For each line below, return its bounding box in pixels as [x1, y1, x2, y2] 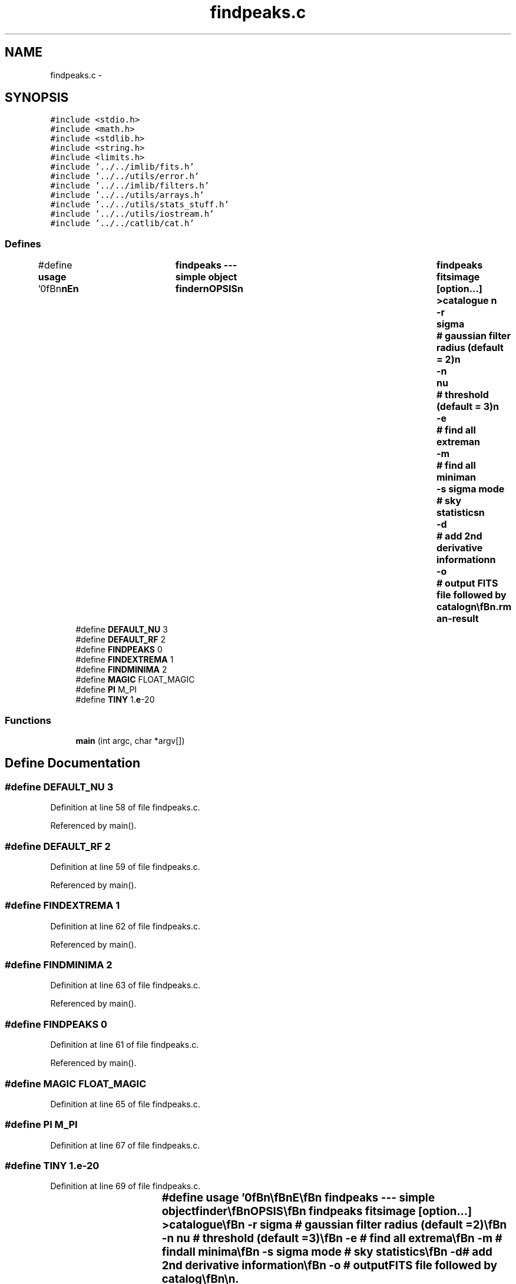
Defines [5, 237, 41, 250]
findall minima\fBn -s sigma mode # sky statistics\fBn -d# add [161, 1245, 492, 1259]
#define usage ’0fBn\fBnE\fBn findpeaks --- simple [161, 1191, 435, 1205]
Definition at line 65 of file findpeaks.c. [50, 1098, 200, 1109]
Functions [5, 714, 51, 726]
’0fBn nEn [38, 283, 79, 295]
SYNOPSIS [5, 90, 69, 105]
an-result [436, 613, 479, 625]
